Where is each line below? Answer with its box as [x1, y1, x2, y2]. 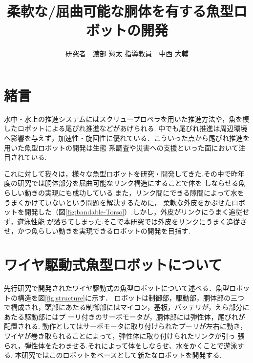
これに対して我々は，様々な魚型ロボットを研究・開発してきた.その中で [4, 168, 231, 178]
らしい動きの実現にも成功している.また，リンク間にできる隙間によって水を [4, 188, 244, 197]
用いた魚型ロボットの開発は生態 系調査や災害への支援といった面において [4, 142, 239, 152]
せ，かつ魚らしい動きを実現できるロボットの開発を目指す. [4, 226, 190, 236]
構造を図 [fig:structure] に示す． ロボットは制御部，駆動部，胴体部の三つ [17, 292, 244, 302]
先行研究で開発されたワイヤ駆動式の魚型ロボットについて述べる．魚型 [4, 283, 230, 293]
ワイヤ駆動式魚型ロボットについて [4, 255, 222, 275]
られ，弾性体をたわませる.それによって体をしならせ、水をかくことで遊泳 [4, 340, 237, 350]
